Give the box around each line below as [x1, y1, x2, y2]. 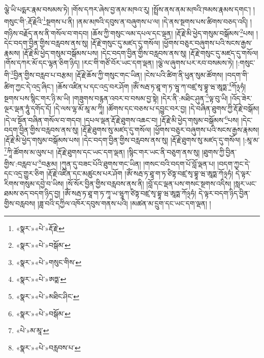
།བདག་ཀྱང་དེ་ [217, 158, 250, 169]
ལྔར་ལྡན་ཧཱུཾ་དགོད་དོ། [4, 103, 52, 113]
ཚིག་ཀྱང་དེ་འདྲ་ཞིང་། [4, 81, 54, 91]
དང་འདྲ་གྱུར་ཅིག [4, 168, 44, 179]
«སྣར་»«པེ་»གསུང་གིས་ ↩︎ [16, 256, 82, 267]
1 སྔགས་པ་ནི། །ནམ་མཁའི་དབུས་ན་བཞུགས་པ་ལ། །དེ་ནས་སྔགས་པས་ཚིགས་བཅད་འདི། [43, 14, 248, 26]
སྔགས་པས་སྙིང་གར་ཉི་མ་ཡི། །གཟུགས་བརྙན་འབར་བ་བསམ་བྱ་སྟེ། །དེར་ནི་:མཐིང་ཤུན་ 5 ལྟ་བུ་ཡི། [4, 91, 228, 104]
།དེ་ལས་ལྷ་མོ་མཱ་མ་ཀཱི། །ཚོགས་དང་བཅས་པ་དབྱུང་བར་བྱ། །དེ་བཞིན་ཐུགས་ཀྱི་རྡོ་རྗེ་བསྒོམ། [53, 103, 259, 113]
